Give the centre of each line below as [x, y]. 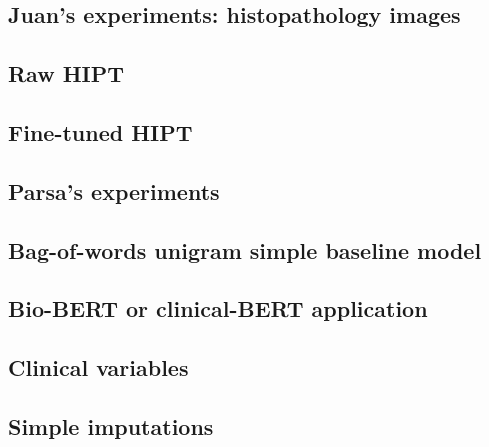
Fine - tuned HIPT [100, 131]
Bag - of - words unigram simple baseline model [245, 249]
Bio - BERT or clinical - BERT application [218, 308]
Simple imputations [111, 425]
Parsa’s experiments [114, 190]
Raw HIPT [66, 73]
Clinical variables [98, 367]
